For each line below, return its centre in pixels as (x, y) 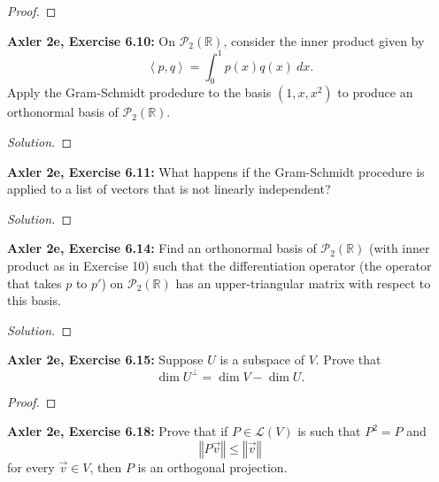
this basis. (34, 300)
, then (106, 467)
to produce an (375, 92)
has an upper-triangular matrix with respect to (303, 283)
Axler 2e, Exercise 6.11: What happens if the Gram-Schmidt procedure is (216, 171)
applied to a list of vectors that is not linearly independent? (169, 189)
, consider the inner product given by (324, 40)
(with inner (400, 248)
